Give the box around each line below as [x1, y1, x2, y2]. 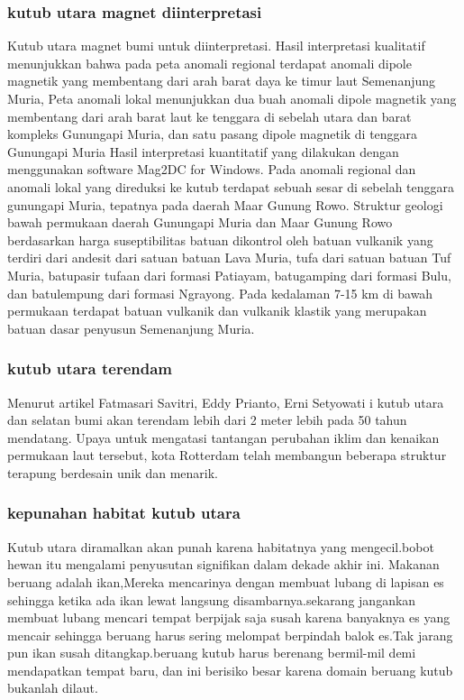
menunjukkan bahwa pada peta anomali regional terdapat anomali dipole [7, 53, 412, 72]
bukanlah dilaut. [7, 678, 98, 697]
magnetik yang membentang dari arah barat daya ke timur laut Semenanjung [7, 71, 436, 90]
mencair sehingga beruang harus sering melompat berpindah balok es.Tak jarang [7, 625, 453, 644]
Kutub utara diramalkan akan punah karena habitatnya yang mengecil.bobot [7, 537, 434, 556]
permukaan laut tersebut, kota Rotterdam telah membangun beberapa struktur [7, 446, 447, 465]
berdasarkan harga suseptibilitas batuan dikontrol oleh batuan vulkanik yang [7, 230, 433, 249]
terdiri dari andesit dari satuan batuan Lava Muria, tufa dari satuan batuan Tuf [7, 248, 451, 267]
